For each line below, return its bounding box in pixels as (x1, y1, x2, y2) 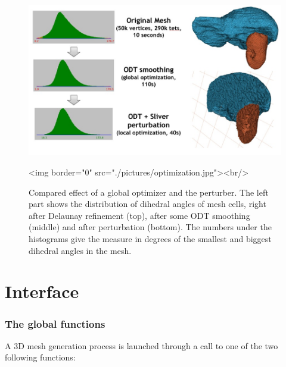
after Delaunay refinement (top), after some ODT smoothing (29, 209, 250, 221)
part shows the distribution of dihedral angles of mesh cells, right (29, 197, 266, 210)
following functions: (5, 351, 76, 363)
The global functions (5, 316, 105, 331)
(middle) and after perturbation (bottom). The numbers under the (29, 221, 272, 233)
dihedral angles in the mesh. (29, 244, 132, 256)
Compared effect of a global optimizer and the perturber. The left (29, 186, 269, 198)
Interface (5, 279, 79, 303)
